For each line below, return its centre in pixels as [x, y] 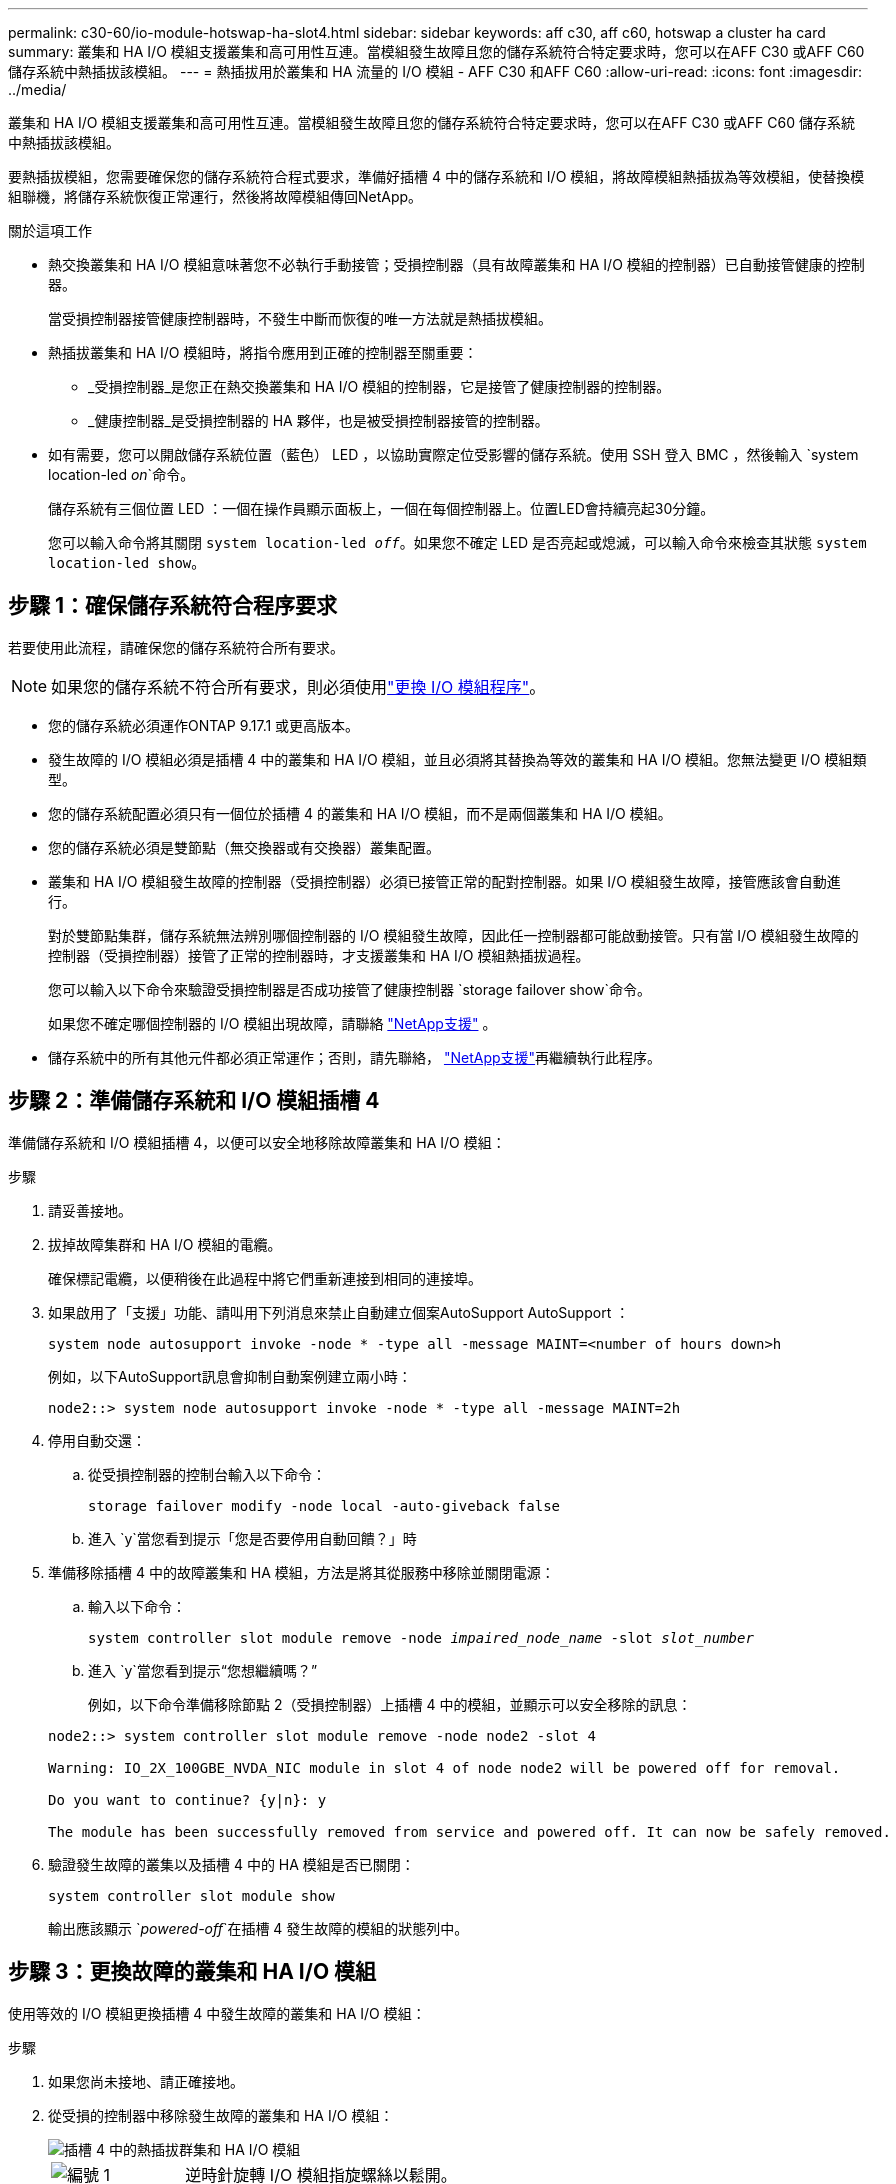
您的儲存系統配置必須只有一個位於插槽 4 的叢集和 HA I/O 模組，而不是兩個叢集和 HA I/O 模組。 [360, 813]
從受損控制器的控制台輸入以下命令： [207, 1474]
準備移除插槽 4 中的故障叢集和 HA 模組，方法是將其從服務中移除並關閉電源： [301, 1572]
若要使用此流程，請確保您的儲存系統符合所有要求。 [176, 647]
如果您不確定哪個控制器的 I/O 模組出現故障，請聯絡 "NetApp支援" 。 [272, 1023]
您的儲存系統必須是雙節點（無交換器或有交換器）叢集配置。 [244, 847]
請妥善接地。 [90, 1210]
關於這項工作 [50, 230]
